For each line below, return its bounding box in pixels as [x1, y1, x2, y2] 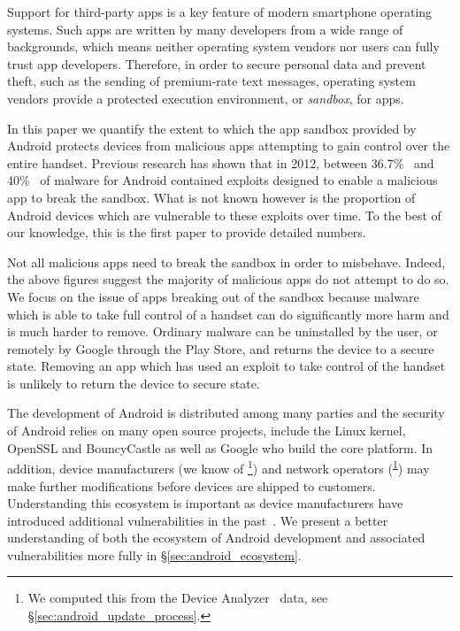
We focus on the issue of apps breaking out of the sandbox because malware [7, 287, 419, 305]
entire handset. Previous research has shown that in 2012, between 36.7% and [7, 153, 434, 172]
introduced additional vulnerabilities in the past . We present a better [7, 511, 388, 529]
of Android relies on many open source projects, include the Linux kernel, [7, 421, 406, 440]
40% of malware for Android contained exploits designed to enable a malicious [7, 171, 438, 189]
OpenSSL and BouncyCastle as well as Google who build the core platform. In [7, 438, 433, 457]
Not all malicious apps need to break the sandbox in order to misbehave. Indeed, [7, 252, 446, 271]
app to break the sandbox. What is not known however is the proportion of [7, 188, 416, 206]
